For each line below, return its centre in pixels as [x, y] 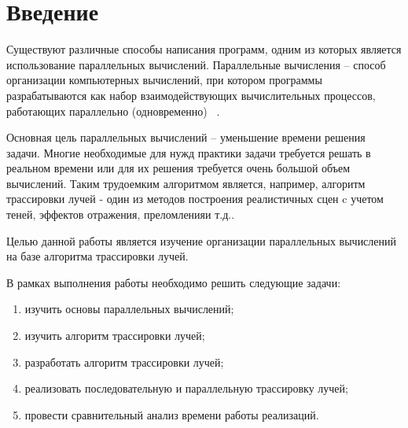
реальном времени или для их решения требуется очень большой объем [178, 168]
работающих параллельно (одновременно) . [113, 111]
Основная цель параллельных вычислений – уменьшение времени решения [186, 137]
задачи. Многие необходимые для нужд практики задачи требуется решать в [189, 152]
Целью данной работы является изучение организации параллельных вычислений [202, 240]
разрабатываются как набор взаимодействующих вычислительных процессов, [191, 95]
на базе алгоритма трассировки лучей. [97, 256]
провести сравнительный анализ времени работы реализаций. [172, 414]
